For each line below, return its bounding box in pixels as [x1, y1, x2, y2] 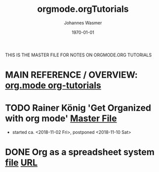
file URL [5, 157, 38, 169]
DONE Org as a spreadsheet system [5, 147, 155, 158]
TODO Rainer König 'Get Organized [5, 102, 152, 114]
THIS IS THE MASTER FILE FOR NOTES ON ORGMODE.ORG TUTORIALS [5, 52, 152, 58]
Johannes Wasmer [64, 20, 102, 26]
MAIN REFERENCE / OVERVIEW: [5, 69, 138, 81]
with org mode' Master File [5, 113, 117, 124]
